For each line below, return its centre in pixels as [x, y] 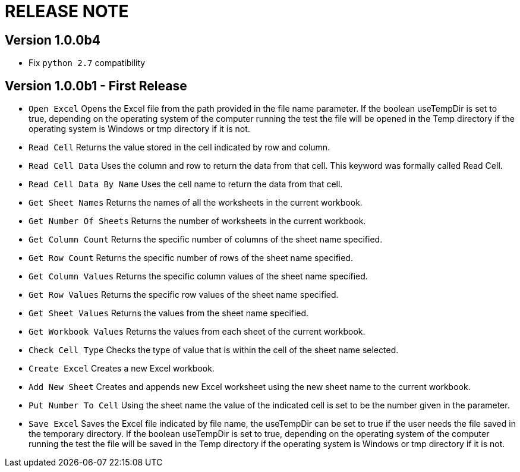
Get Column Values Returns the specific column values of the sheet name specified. [198, 276]
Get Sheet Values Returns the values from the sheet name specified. [169, 313]
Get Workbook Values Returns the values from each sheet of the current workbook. [197, 332]
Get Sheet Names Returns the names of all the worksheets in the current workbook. [196, 203]
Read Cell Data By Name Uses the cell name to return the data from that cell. [186, 184]
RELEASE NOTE [67, 11]
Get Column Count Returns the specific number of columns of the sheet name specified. [206, 240]
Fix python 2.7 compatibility [87, 63]
